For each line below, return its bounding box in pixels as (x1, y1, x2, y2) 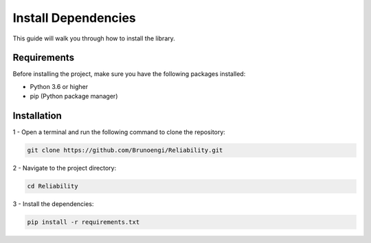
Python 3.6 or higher (30, 82, 89, 90)
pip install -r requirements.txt (27, 218, 140, 226)
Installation (12, 110, 62, 122)
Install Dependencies (12, 10, 137, 25)
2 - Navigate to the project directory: (12, 164, 117, 172)
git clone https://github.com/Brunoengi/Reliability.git (27, 146, 223, 154)
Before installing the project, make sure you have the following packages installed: (12, 70, 246, 78)
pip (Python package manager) (30, 92, 118, 101)
